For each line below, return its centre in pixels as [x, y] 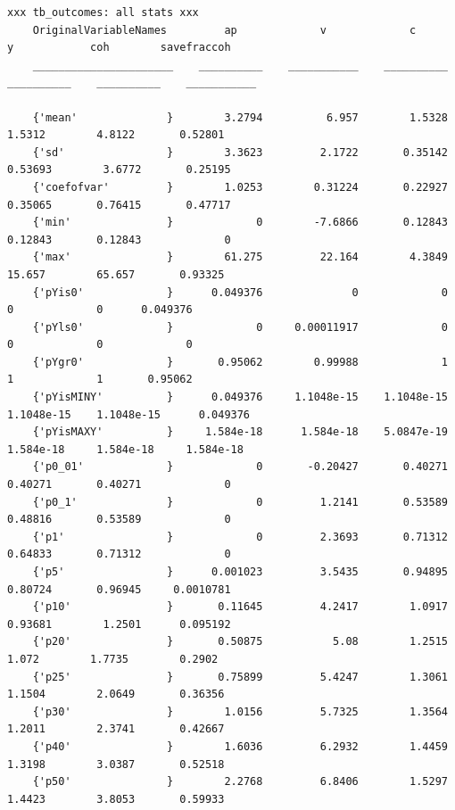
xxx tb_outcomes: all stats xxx [103, 12]
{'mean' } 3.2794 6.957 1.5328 [240, 117]
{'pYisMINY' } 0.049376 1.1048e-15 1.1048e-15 [240, 397]
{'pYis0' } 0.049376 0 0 [240, 292]
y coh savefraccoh [119, 48]
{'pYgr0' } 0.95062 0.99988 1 [240, 362]
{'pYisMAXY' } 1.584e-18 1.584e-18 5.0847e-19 [240, 432]
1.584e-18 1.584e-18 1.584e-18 [125, 449]
